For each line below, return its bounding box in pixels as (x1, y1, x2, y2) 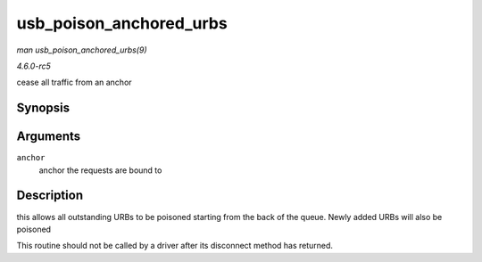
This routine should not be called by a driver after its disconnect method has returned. (16, 241, 334, 251)
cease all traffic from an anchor (16, 77, 133, 88)
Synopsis (16, 101, 71, 116)
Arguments (16, 129, 81, 144)
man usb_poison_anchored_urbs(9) (16, 45, 147, 55)
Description (16, 188, 84, 203)
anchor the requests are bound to (38, 165, 162, 176)
